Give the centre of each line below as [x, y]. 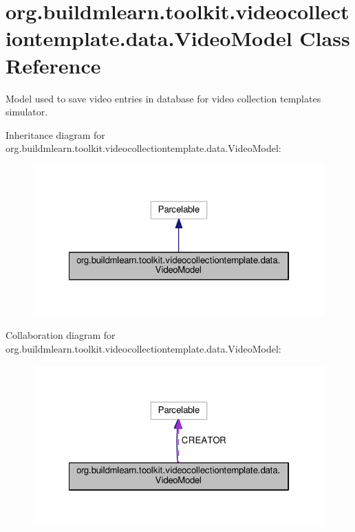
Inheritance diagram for [55, 134]
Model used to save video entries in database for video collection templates [163, 98]
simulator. [27, 112]
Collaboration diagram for [61, 335]
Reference [53, 65]
